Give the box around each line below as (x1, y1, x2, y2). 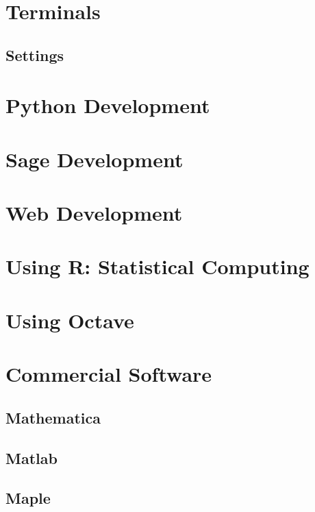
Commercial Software (5, 360, 212, 388)
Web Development (5, 199, 183, 227)
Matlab (5, 447, 58, 468)
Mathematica (5, 406, 101, 428)
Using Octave (5, 306, 134, 334)
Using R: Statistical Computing (5, 252, 310, 280)
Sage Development (5, 145, 184, 173)
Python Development (5, 91, 210, 119)
